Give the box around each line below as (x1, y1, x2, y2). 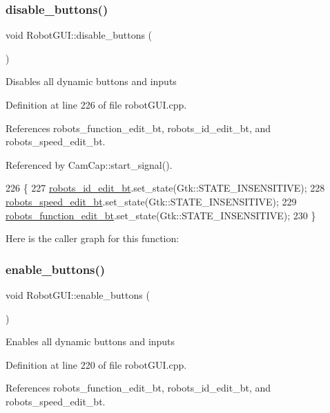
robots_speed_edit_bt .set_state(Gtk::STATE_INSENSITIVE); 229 (6, 194, 297, 208)
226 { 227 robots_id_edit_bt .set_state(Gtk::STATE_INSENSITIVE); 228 (6, 181, 325, 195)
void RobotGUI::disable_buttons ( (6, 28, 153, 42)
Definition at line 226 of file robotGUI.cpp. (6, 98, 187, 111)
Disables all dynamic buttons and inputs (6, 74, 177, 89)
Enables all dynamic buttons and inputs (6, 334, 175, 349)
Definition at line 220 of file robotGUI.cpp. (6, 357, 187, 371)
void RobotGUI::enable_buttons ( (6, 287, 150, 302)
